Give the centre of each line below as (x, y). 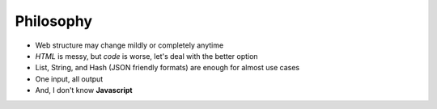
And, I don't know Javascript (84, 90)
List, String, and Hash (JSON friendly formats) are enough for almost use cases (167, 68)
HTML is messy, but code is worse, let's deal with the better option (146, 56)
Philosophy (54, 21)
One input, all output (69, 79)
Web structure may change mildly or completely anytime (129, 45)
